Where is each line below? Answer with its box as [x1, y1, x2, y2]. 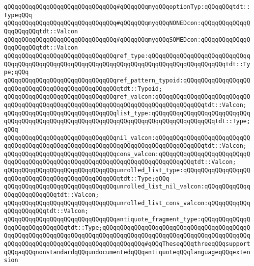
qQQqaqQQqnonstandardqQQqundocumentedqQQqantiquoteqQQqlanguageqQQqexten [4, 248, 251, 256]
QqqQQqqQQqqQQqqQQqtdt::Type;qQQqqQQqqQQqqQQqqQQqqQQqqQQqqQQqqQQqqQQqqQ [4, 224, 251, 231]
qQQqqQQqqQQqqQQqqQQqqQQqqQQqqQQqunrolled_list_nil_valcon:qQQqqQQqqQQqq [4, 183, 251, 190]
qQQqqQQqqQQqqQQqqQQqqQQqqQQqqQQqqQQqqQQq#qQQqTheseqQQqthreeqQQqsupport [4, 240, 251, 248]
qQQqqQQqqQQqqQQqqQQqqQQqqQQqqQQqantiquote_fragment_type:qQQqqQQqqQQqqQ [4, 216, 251, 223]
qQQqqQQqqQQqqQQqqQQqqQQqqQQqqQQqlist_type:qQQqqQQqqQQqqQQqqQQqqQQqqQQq [4, 109, 251, 117]
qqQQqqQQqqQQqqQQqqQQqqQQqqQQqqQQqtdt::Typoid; [4, 85, 163, 92]
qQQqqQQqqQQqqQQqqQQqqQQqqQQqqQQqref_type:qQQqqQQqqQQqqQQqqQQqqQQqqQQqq [4, 52, 251, 59]
